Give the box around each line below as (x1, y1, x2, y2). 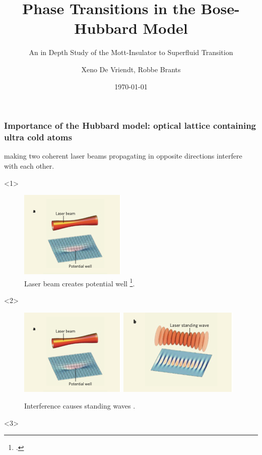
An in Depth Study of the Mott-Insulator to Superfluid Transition (29, 47, 233, 58)
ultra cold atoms (4, 131, 72, 143)
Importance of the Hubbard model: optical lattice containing (4, 119, 256, 132)
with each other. (4, 160, 54, 171)
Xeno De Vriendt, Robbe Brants (81, 64, 181, 74)
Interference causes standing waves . (24, 400, 136, 411)
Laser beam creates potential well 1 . (24, 276, 135, 288)
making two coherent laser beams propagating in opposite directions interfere (4, 150, 242, 161)
